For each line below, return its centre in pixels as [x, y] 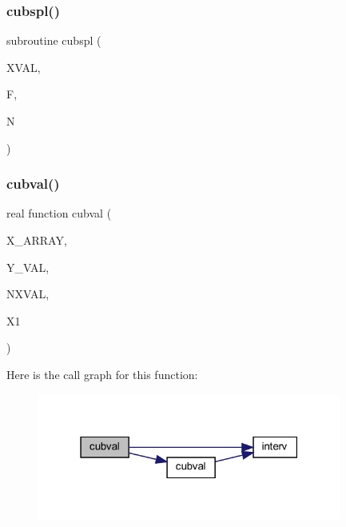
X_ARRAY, [37, 240]
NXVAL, [28, 294]
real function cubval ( [59, 213]
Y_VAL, [28, 267]
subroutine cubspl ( [54, 40]
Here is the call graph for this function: [102, 374]
